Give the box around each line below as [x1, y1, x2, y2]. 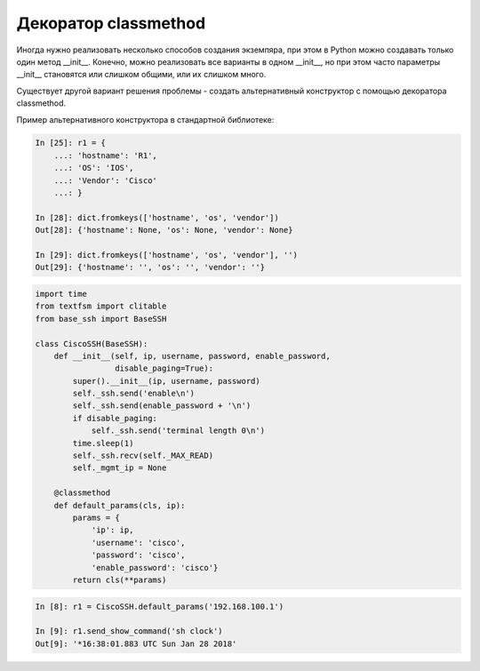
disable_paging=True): [114, 363, 213, 373]
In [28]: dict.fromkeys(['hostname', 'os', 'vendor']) [35, 212, 279, 222]
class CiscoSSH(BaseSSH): [35, 339, 148, 348]
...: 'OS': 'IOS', [53, 163, 134, 173]
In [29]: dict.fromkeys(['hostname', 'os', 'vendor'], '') [35, 250, 298, 260]
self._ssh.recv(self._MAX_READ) [72, 451, 213, 461]
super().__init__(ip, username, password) [72, 376, 261, 386]
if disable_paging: [72, 413, 157, 423]
